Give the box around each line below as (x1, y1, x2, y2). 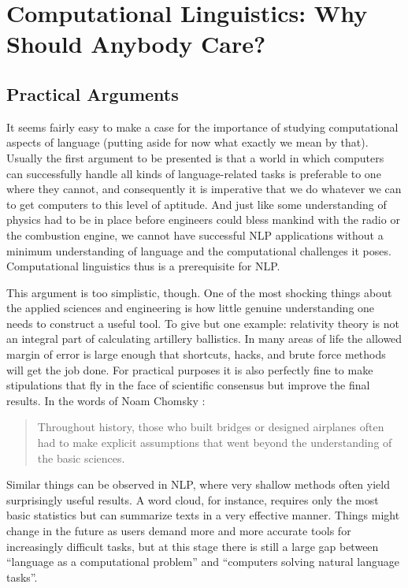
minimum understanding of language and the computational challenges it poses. (6, 242, 391, 259)
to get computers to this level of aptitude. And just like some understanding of (6, 195, 387, 212)
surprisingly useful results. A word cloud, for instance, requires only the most (6, 491, 379, 508)
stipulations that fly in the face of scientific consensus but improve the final (6, 377, 370, 393)
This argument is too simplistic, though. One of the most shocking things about (6, 284, 392, 300)
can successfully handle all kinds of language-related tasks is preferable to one (6, 165, 381, 181)
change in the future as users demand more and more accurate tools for (6, 523, 351, 539)
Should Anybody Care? (6, 28, 266, 60)
